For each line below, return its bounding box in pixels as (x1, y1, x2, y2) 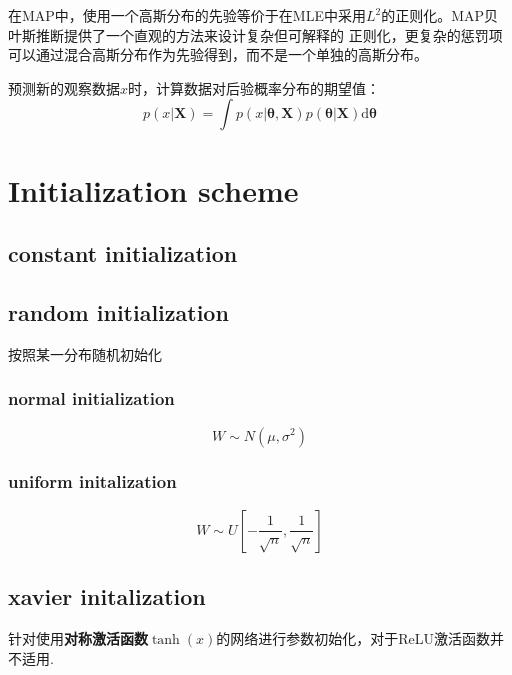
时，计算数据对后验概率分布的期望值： (128, 77, 381, 98)
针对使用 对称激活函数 (8, 627, 148, 648)
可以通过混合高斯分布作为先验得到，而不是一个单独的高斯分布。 (8, 44, 428, 65)
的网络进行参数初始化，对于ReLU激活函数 (216, 627, 491, 648)
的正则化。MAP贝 (381, 5, 499, 25)
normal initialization (8, 386, 175, 411)
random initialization (8, 296, 229, 327)
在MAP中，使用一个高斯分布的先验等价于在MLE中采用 (8, 5, 366, 25)
